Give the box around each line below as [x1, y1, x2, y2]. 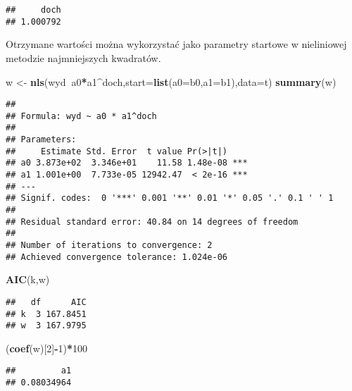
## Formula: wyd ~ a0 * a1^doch [6, 111, 157, 121]
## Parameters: [6, 135, 77, 145]
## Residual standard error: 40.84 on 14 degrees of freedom [6, 216, 298, 227]
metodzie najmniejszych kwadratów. [6, 50, 161, 65]
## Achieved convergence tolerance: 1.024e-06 [6, 252, 227, 262]
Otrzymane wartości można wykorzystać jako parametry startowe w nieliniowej [6, 37, 347, 51]
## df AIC [6, 297, 87, 307]
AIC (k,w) [6, 272, 50, 287]
